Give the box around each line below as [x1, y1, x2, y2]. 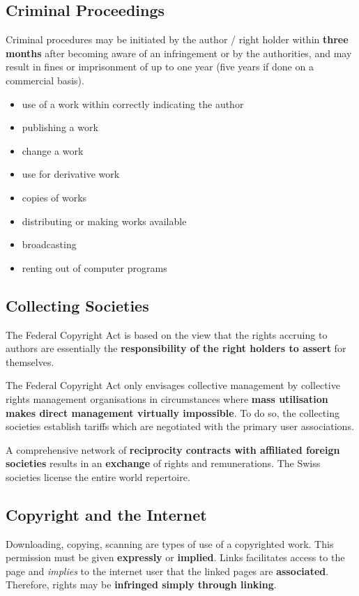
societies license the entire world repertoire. [6, 469, 190, 484]
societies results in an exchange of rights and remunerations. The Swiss [6, 456, 321, 471]
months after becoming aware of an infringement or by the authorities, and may [6, 45, 352, 60]
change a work [22, 143, 84, 158]
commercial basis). [6, 72, 84, 87]
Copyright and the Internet [6, 503, 207, 525]
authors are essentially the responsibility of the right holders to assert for [6, 341, 346, 356]
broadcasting [22, 237, 77, 252]
